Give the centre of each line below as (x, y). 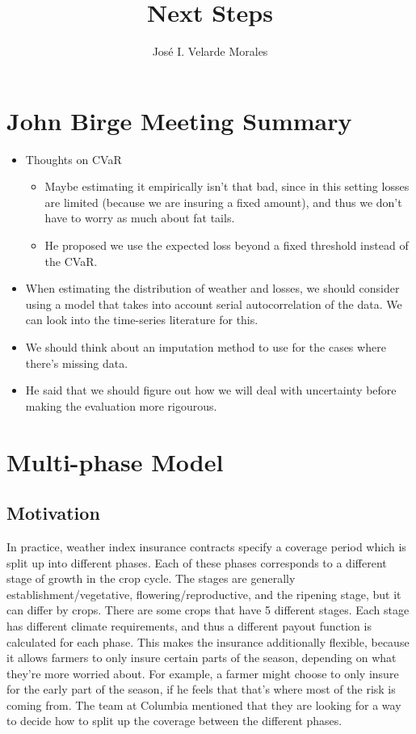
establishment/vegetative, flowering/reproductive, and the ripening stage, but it (204, 594)
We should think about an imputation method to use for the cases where (206, 347)
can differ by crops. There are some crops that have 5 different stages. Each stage (208, 610)
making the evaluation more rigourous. (121, 405)
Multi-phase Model (115, 461)
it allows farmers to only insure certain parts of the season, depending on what (202, 658)
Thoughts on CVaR (74, 159)
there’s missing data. (77, 363)
